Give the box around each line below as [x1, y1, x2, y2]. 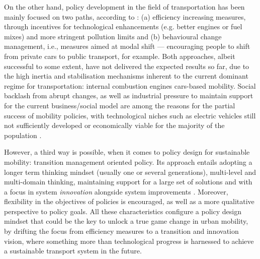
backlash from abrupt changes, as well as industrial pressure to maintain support [4, 90, 253, 101]
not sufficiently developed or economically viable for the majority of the [4, 120, 225, 131]
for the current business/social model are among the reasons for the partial [4, 100, 235, 110]
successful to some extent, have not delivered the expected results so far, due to [4, 60, 249, 71]
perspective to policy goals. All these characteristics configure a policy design [4, 206, 241, 216]
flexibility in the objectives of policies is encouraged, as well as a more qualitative [4, 196, 254, 207]
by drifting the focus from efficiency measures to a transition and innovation [4, 226, 239, 236]
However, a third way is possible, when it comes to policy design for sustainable [4, 147, 250, 157]
